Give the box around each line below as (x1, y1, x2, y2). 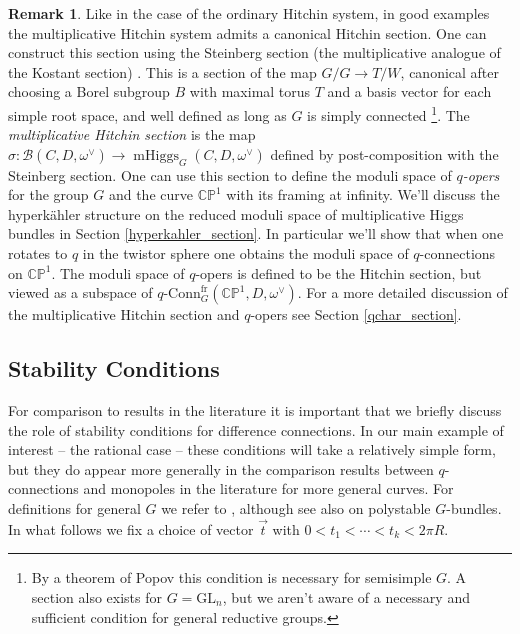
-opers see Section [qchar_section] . (250, 304, 462, 325)
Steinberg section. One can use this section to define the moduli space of (8, 164, 452, 185)
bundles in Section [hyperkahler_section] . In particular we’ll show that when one (8, 223, 504, 244)
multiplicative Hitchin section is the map (8, 124, 256, 145)
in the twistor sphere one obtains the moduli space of (82, 242, 409, 263)
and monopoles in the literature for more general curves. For (83, 478, 454, 499)
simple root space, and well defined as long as (8, 104, 287, 125)
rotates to (8, 242, 68, 263)
